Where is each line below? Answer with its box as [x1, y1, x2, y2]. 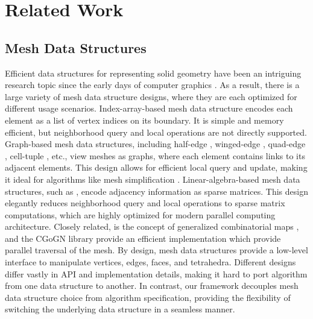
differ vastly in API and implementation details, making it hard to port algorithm [5, 267, 308, 280]
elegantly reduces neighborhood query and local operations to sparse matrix [5, 197, 285, 209]
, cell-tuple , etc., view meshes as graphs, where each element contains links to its [5, 149, 305, 162]
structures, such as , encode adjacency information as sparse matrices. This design [5, 185, 308, 197]
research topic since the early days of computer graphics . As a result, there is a [5, 78, 300, 91]
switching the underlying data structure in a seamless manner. [5, 303, 235, 315]
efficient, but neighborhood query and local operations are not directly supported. [5, 125, 307, 138]
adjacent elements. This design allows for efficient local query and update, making [5, 161, 308, 174]
